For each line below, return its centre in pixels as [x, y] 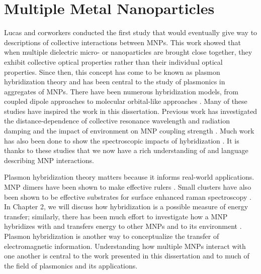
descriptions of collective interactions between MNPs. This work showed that [122, 42]
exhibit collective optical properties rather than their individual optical [113, 61]
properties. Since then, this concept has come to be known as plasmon [112, 72]
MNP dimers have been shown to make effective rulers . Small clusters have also [128, 187]
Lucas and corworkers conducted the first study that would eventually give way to [131, 32]
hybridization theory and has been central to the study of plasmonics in [115, 82]
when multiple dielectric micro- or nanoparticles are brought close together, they [128, 52]
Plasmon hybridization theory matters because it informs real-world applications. [129, 177]
